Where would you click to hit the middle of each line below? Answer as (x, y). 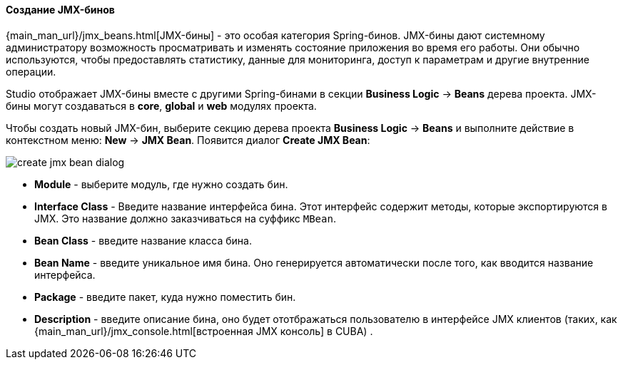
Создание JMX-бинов (60, 10)
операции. (31, 71)
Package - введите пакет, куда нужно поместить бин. (165, 297)
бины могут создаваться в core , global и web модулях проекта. (161, 106)
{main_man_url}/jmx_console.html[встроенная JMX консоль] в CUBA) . (204, 331)
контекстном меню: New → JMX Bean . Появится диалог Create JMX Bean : (188, 140)
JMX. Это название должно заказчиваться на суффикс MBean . (185, 218)
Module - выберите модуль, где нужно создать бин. (161, 184)
